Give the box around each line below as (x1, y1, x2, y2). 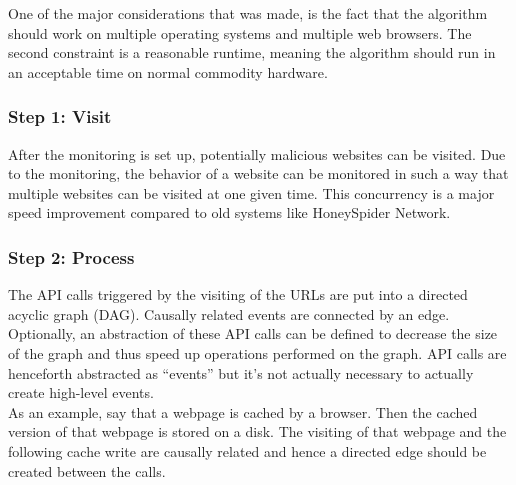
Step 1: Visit (8, 104, 112, 129)
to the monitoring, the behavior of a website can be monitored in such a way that (8, 163, 509, 184)
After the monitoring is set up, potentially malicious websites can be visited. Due (8, 143, 506, 164)
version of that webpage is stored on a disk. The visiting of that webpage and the (8, 421, 507, 442)
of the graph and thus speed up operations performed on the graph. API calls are (8, 342, 507, 363)
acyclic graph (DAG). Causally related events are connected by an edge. (8, 303, 450, 324)
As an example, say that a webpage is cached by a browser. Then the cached (8, 401, 478, 422)
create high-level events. (8, 382, 154, 403)
